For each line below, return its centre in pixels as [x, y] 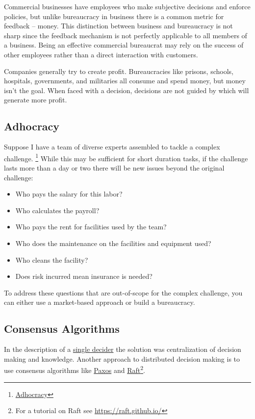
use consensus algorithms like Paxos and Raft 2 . [75, 369]
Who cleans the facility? [52, 259]
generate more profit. [36, 100]
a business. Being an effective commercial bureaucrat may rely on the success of [124, 45]
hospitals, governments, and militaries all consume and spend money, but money [125, 81]
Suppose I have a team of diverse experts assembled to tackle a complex [112, 147]
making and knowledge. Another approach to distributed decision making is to [122, 358]
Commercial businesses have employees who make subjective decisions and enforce [127, 6]
